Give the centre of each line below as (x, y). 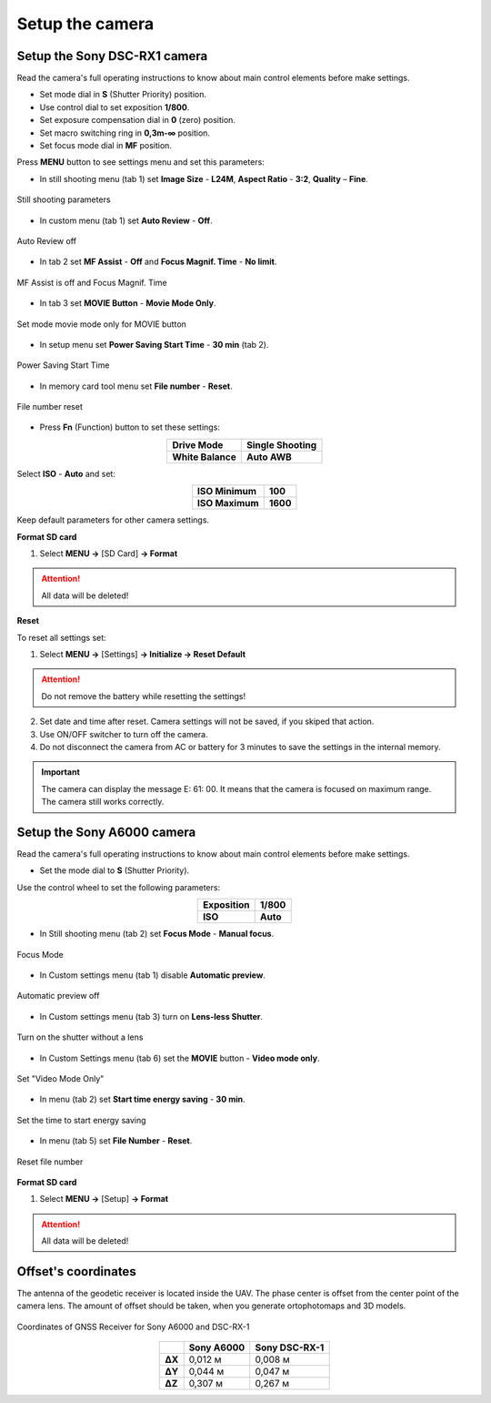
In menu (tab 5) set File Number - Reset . (116, 1141)
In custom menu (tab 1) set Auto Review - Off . (126, 220)
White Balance (204, 457)
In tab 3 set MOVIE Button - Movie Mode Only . (128, 303)
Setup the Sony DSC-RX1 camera (112, 56)
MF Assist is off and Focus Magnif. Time (92, 282)
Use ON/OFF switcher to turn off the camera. (124, 734)
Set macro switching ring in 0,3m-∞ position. (125, 133)
